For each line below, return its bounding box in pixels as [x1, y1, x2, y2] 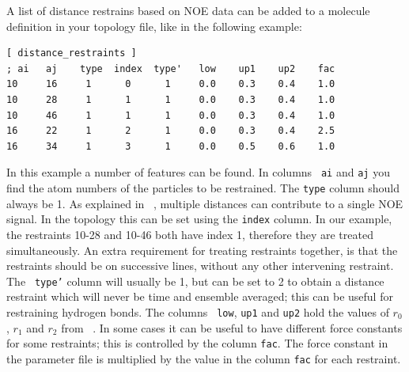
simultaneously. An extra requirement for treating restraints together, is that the [6, 241, 398, 258]
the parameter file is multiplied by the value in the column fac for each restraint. [6, 350, 401, 366]
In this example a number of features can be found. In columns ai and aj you [6, 164, 390, 180]
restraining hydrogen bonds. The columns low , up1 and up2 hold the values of [6, 303, 389, 320]
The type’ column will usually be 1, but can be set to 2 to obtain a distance [6, 272, 384, 289]
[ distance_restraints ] [6, 47, 137, 59]
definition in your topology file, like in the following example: [6, 17, 302, 34]
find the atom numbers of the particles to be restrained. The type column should [6, 180, 400, 195]
